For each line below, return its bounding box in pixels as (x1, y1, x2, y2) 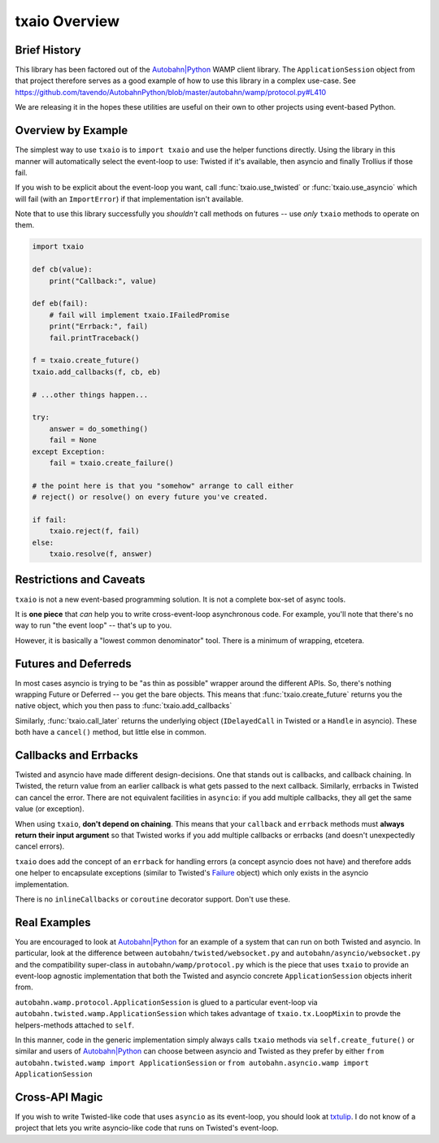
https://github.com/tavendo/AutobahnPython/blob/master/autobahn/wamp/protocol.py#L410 (15, 87, 327, 97)
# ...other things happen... (32, 390, 149, 399)
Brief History (15, 43, 81, 57)
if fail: (32, 515, 67, 524)
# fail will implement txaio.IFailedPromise (49, 310, 230, 319)
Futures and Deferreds (15, 657, 132, 671)
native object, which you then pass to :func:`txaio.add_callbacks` (15, 701, 233, 711)
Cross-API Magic (15, 1090, 103, 1104)
